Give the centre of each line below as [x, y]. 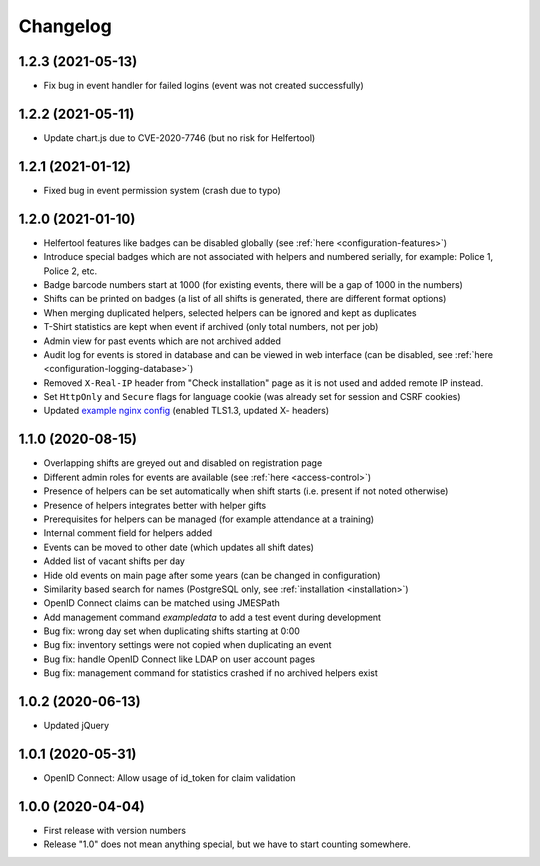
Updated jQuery [76, 726]
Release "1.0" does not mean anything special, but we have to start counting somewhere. [227, 844]
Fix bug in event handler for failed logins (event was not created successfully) [203, 86]
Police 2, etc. [70, 271]
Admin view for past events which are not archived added [162, 341]
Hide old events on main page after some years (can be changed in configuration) [212, 575]
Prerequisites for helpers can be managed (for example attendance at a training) [209, 519]
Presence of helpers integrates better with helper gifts [155, 505]
